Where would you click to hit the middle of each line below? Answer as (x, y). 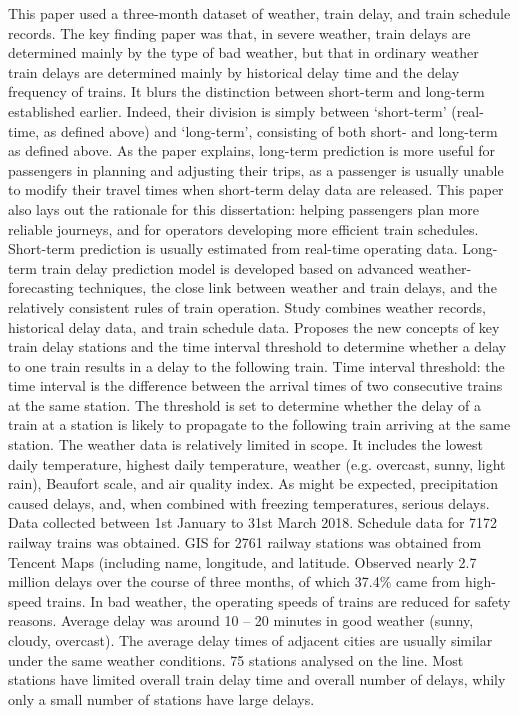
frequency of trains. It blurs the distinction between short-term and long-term (246, 91)
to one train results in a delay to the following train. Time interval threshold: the (256, 365)
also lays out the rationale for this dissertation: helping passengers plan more (243, 208)
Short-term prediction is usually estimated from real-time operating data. (233, 248)
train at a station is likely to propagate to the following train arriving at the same (259, 424)
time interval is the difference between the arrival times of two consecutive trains (255, 385)
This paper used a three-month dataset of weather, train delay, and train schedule (259, 13)
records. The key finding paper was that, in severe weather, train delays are (239, 32)
